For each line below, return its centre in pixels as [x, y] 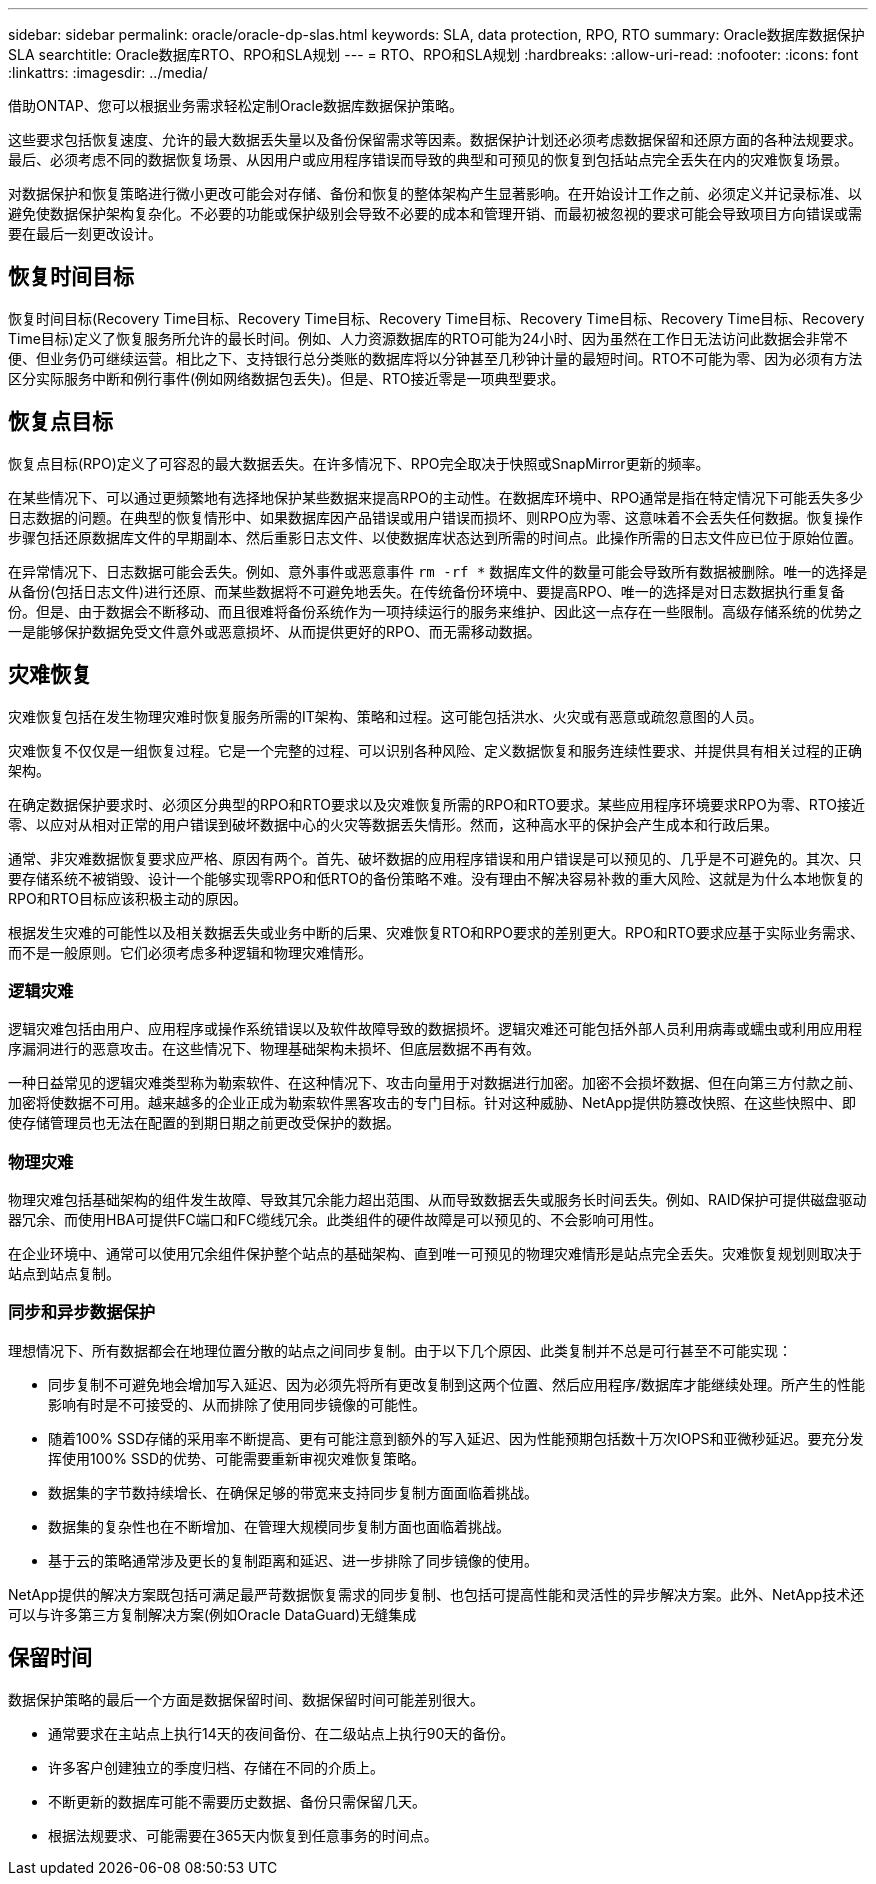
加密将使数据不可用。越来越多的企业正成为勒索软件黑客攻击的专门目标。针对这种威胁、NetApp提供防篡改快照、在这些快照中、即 [432, 1103]
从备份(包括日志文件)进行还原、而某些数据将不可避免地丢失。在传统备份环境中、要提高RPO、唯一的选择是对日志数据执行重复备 [426, 591]
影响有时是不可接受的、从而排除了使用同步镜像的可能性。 [237, 1404]
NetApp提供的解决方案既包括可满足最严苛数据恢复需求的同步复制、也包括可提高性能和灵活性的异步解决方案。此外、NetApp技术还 [436, 1594]
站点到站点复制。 [64, 1274]
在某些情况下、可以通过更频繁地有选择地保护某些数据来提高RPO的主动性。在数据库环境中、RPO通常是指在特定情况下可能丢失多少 [436, 497]
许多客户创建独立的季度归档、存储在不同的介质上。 [216, 1767]
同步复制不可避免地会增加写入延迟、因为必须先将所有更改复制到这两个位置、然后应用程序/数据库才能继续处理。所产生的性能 [457, 1384]
